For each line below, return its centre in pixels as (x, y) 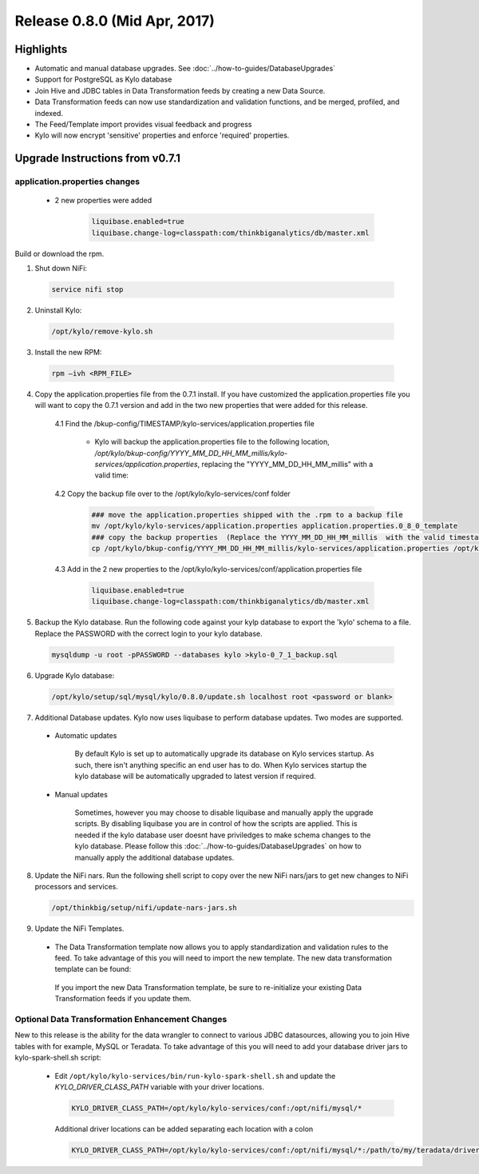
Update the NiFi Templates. (79, 928)
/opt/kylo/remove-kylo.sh (102, 331)
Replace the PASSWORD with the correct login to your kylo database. (148, 633)
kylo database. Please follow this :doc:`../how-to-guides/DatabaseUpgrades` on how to (218, 846)
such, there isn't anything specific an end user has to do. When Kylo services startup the (221, 765)
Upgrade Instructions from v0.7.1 (98, 159)
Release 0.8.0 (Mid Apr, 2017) (115, 21)
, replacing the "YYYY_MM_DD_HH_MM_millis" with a (285, 464)
